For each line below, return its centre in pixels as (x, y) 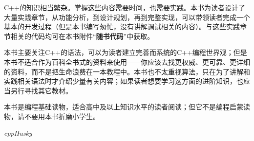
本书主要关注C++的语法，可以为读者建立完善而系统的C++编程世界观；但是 (126, 52)
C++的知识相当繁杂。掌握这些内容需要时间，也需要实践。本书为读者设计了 (125, 7)
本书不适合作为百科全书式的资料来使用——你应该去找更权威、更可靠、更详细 (127, 62)
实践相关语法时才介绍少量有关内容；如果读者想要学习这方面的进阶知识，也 (124, 81)
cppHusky (18, 132)
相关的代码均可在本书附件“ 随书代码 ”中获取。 (82, 36)
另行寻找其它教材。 (41, 90)
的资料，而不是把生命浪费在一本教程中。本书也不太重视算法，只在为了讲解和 (127, 71)
